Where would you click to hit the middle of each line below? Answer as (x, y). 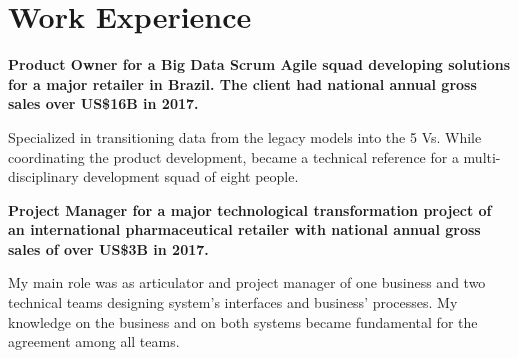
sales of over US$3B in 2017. (108, 248)
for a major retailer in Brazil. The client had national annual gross (242, 83)
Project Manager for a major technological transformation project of (250, 209)
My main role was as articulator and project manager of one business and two (247, 282)
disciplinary (43, 176)
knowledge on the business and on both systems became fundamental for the (243, 321)
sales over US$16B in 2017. (103, 103)
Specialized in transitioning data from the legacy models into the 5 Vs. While (245, 136)
